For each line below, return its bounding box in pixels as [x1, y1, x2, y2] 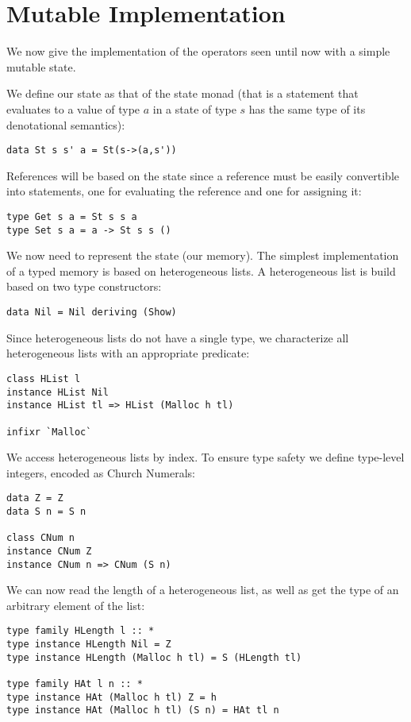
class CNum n [6, 532, 75, 544]
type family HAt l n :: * [6, 678, 143, 690]
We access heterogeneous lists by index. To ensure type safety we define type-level [6, 449, 405, 465]
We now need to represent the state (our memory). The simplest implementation [6, 247, 399, 264]
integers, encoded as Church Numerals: [6, 464, 195, 481]
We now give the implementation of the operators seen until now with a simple [6, 43, 390, 60]
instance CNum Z [6, 545, 92, 557]
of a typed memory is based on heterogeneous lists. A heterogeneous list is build [6, 262, 396, 279]
